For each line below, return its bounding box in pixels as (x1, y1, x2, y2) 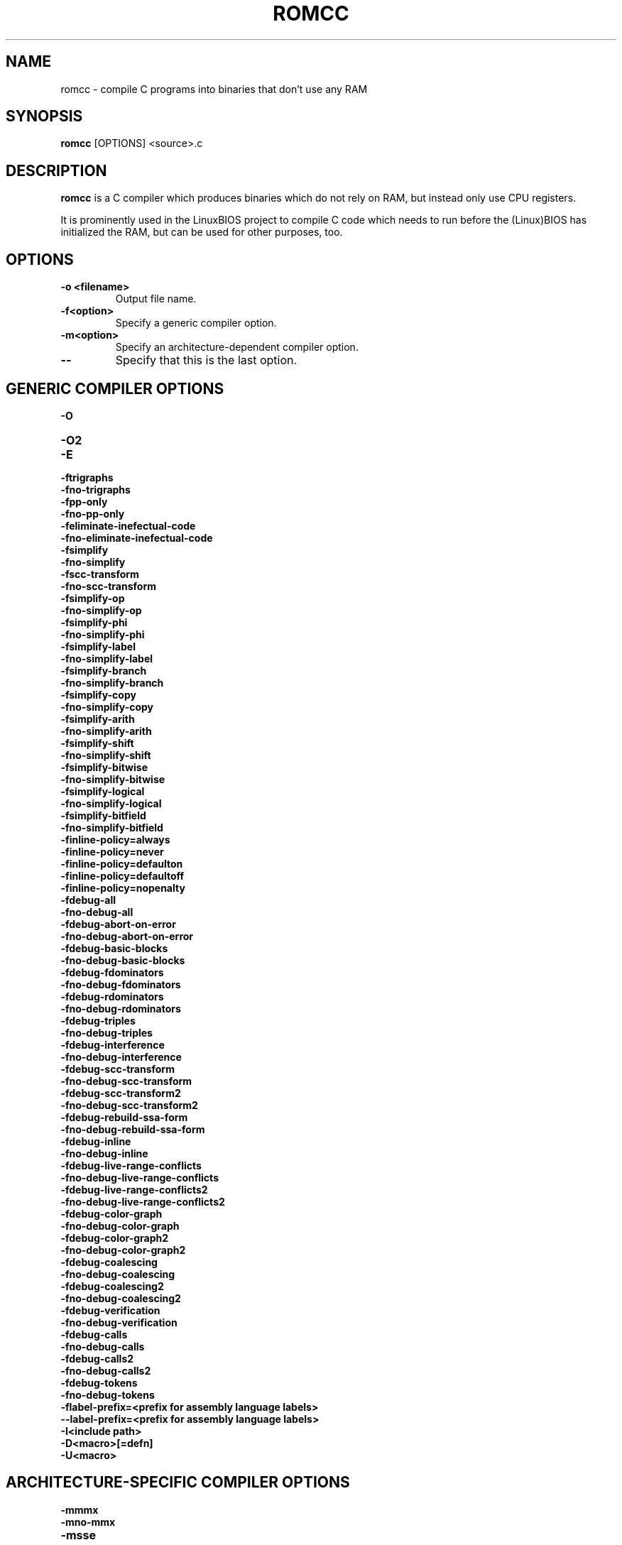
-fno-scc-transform (60, 579, 156, 592)
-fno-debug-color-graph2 (60, 1243, 186, 1256)
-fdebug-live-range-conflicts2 (60, 1183, 208, 1196)
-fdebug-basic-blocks (60, 941, 168, 954)
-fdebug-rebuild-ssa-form (60, 1110, 188, 1123)
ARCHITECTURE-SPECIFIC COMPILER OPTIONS (6, 1473, 350, 1492)
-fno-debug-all (60, 905, 133, 918)
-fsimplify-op (60, 591, 125, 604)
